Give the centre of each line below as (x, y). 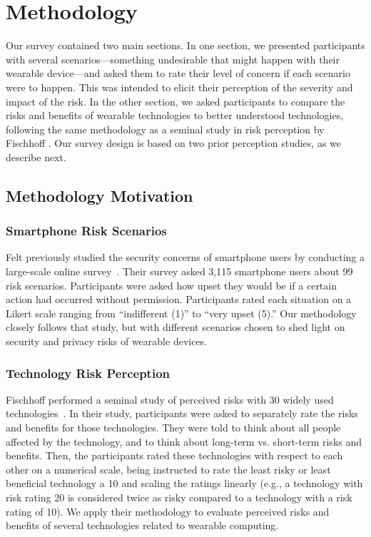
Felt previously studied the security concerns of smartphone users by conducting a (185, 257)
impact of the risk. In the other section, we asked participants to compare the (176, 101)
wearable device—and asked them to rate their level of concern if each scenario (178, 73)
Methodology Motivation (100, 195)
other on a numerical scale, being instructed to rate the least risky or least (168, 469)
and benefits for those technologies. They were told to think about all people (173, 428)
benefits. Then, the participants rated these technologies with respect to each (174, 455)
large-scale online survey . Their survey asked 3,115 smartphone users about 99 (179, 271)
